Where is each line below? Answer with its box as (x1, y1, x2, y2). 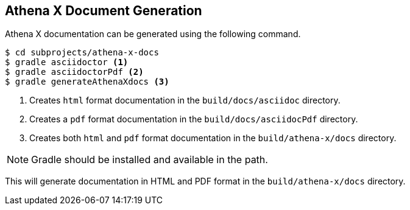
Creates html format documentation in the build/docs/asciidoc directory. (29, 95, 341, 106)
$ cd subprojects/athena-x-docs (5, 47, 159, 58)
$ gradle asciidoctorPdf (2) (5, 67, 144, 77)
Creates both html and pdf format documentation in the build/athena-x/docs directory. (29, 133, 397, 144)
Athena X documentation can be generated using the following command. (5, 29, 301, 40)
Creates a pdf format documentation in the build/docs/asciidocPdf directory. (29, 114, 358, 125)
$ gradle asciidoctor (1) (5, 57, 129, 68)
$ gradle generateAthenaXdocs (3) (5, 77, 169, 87)
